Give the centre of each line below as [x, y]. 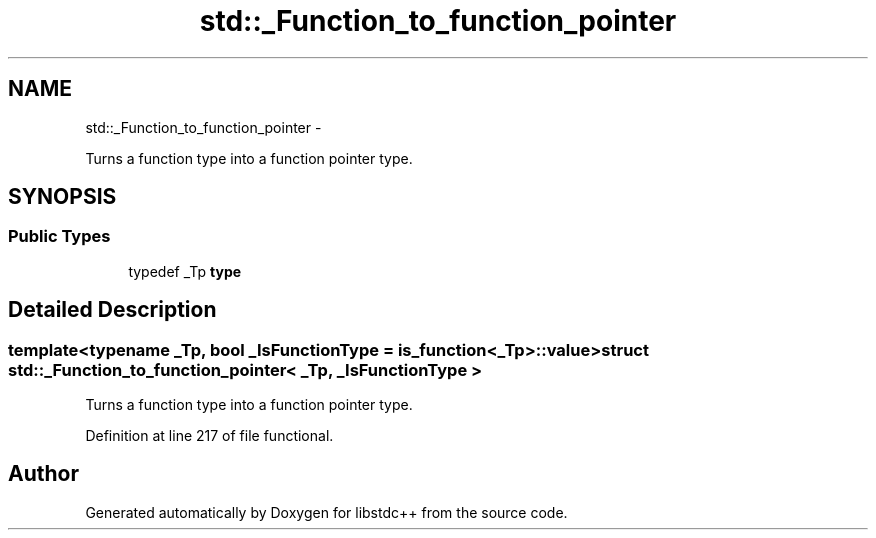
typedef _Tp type [185, 271]
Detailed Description [112, 310]
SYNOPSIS [62, 197]
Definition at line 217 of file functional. [209, 436]
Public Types [59, 236]
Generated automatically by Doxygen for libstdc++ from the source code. [326, 512]
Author [43, 474]
